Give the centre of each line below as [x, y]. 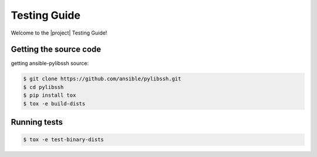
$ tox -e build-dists [54, 103]
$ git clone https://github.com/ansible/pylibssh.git [102, 79]
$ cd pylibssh [43, 87]
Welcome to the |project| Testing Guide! [59, 33]
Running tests [37, 122]
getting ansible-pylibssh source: [50, 63]
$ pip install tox [50, 95]
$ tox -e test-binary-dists [63, 140]
